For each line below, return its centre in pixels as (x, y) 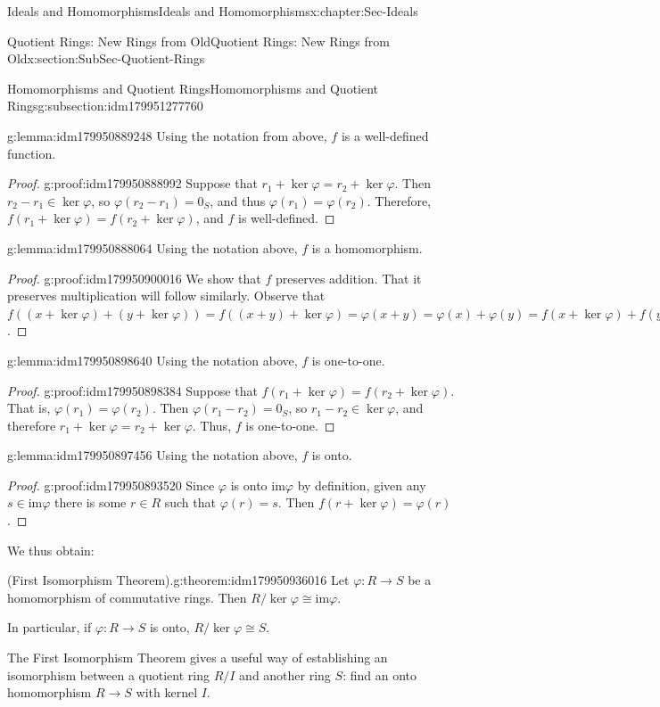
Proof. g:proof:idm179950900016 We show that (134, 278)
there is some (91, 502)
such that (190, 502)
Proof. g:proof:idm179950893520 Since (111, 485)
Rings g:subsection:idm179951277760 (105, 106)
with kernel (167, 692)
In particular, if (49, 627)
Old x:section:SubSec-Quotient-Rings (106, 58)
